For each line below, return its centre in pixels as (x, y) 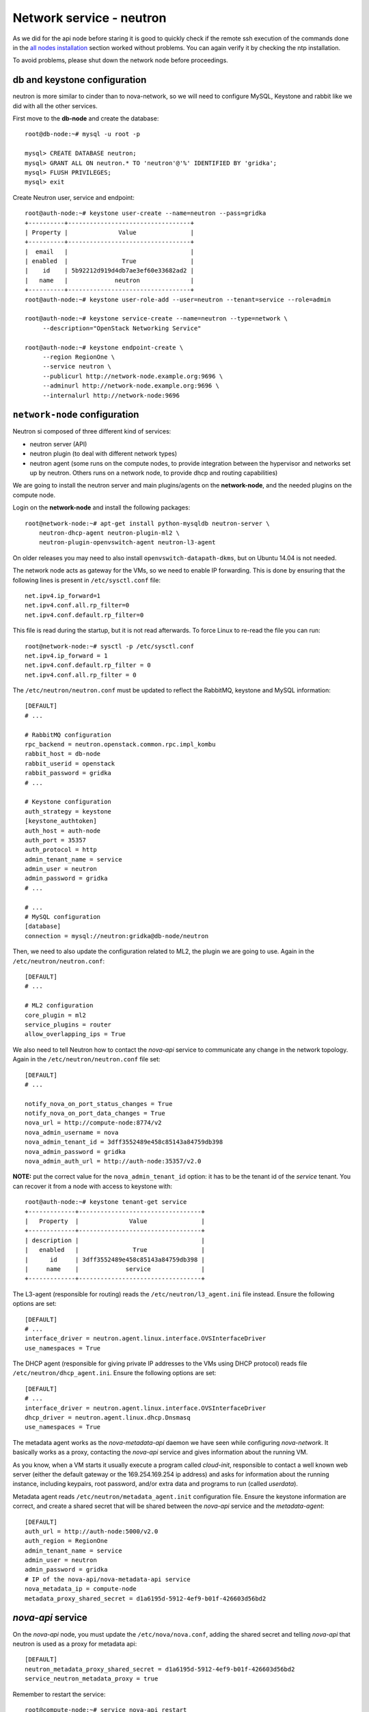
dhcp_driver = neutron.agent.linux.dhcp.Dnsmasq (108, 1418)
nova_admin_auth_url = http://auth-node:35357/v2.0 (113, 1161)
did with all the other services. (55, 105)
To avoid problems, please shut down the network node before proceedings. (120, 60)
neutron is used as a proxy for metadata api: (75, 1644)
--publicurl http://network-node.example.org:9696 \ (133, 376)
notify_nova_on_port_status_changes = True (99, 1104)
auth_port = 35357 (56, 840)
